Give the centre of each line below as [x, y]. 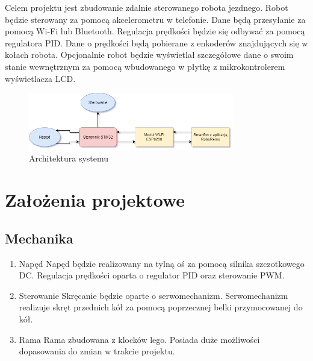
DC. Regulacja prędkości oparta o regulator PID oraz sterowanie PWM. [152, 275]
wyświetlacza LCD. [40, 78]
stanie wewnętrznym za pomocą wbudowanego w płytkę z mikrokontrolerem [145, 66]
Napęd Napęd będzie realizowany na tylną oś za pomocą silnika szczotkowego [162, 263]
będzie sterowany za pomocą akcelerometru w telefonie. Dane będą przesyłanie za [155, 19]
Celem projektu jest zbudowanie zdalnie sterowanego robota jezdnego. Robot [147, 7]
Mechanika [39, 238]
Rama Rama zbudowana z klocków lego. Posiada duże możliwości [139, 339]
